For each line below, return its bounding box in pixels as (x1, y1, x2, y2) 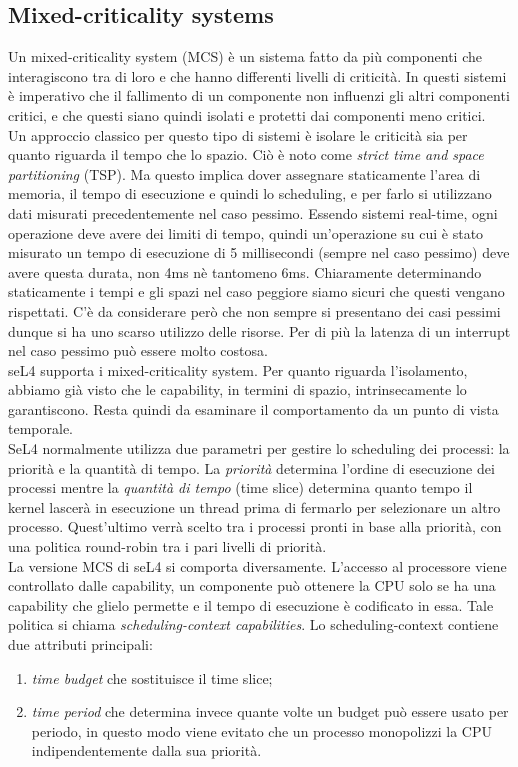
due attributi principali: (8, 634, 153, 655)
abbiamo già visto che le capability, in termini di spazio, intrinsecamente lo (8, 379, 467, 400)
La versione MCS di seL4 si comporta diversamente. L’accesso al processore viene (8, 555, 507, 576)
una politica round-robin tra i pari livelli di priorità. (8, 536, 327, 557)
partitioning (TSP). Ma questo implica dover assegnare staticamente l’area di (8, 163, 481, 184)
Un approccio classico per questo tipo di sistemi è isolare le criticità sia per (8, 124, 468, 145)
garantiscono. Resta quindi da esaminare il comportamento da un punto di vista (8, 398, 499, 419)
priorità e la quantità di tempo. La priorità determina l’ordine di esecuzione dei (8, 457, 495, 478)
